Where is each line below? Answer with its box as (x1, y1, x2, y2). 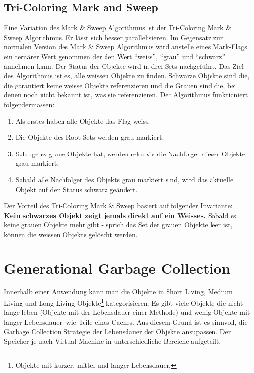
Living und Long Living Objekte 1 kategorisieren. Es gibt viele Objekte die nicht (4, 296, 243, 307)
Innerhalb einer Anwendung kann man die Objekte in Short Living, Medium (4, 286, 233, 296)
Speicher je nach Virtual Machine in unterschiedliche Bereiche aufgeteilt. (4, 336, 221, 346)
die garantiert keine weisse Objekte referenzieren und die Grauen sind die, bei (4, 80, 236, 90)
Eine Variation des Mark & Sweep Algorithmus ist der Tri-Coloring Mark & (4, 22, 232, 33)
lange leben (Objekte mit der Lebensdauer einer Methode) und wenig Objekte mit (4, 307, 250, 317)
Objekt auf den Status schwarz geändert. (15, 184, 138, 194)
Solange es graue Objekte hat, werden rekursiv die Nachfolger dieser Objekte (15, 148, 246, 158)
